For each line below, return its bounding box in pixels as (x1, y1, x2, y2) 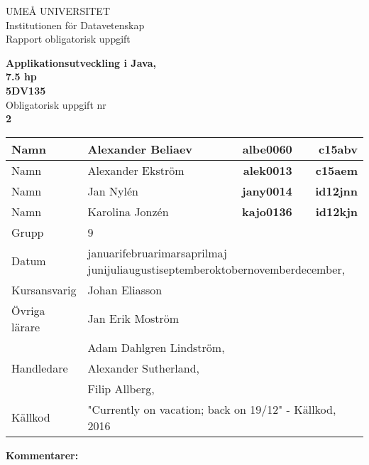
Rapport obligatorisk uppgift (6, 31, 131, 46)
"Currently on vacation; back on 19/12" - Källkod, (87, 400, 336, 417)
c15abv (319, 140, 358, 157)
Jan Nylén (87, 182, 138, 199)
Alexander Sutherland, (87, 359, 200, 376)
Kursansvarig (11, 281, 77, 298)
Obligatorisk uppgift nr (6, 97, 106, 112)
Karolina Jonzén (87, 203, 169, 220)
